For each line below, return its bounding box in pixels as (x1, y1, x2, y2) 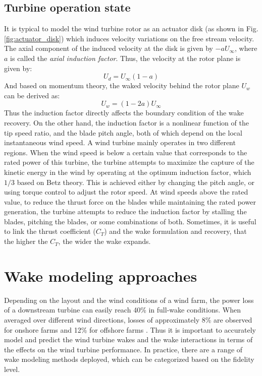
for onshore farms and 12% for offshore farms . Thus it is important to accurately (4, 324, 256, 335)
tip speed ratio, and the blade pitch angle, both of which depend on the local (4, 127, 242, 138)
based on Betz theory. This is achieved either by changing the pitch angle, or (17, 176, 254, 187)
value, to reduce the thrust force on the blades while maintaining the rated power (4, 196, 256, 207)
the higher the (4, 236, 48, 246)
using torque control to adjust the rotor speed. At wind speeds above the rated (4, 186, 248, 197)
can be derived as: (4, 90, 60, 100)
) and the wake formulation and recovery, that (104, 226, 247, 236)
